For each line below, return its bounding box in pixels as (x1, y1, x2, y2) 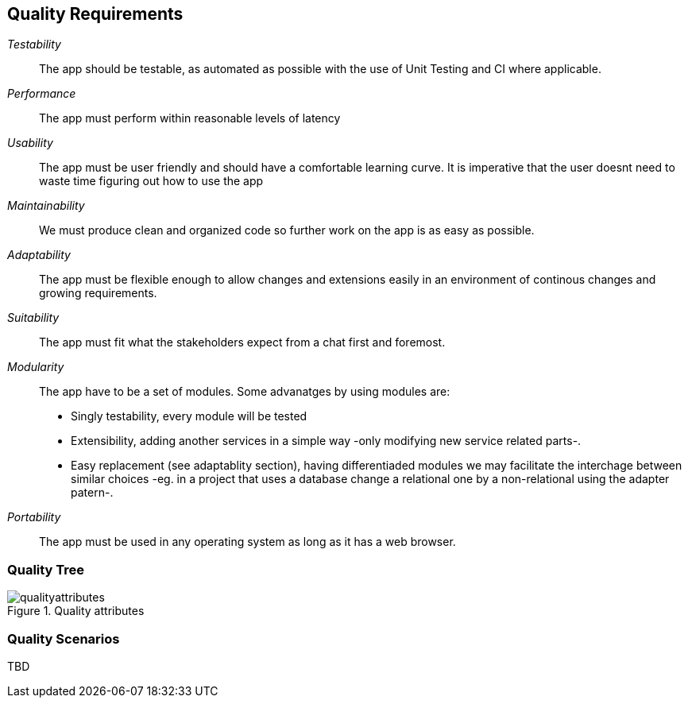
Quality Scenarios (7, 630, 120, 647)
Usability (7, 136, 53, 150)
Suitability (7, 311, 60, 325)
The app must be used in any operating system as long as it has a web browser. (39, 535, 456, 549)
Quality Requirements (7, 4, 184, 24)
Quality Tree (7, 561, 85, 578)
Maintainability (7, 199, 85, 213)
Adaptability (7, 248, 71, 262)
